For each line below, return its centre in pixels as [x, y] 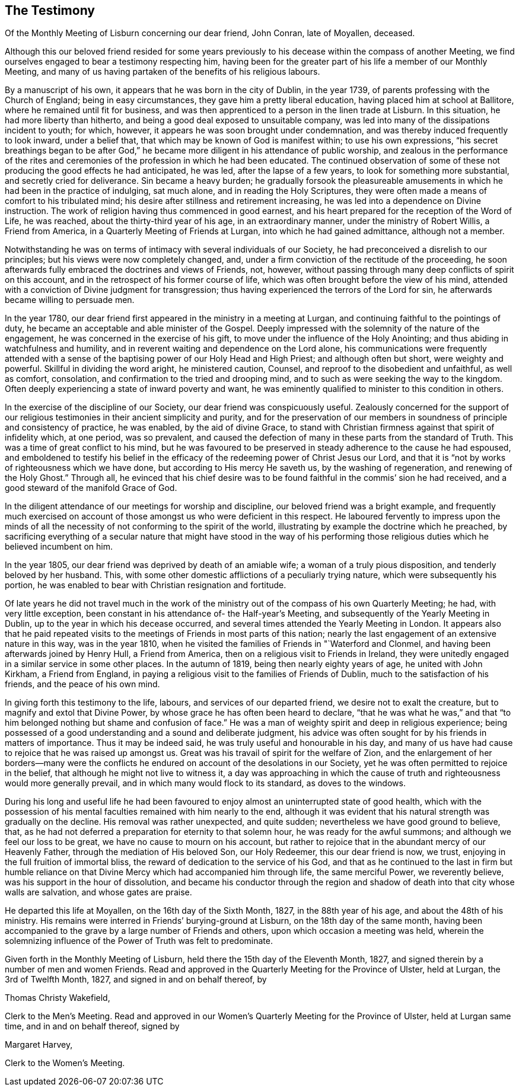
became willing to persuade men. [70, 300]
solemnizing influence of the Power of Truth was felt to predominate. [139, 941]
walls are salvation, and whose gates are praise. [98, 892]
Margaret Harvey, [39, 1045]
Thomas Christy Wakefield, [58, 998]
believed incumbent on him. [59, 547]
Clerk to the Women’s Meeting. [65, 1063]
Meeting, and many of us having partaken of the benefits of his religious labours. [163, 72]
